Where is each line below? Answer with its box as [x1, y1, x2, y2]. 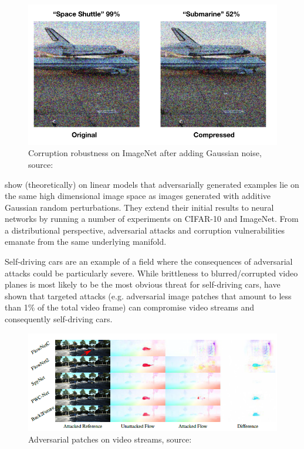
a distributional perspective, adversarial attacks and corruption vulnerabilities [5, 224, 285, 236]
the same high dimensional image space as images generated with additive [5, 190, 271, 202]
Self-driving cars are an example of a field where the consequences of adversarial [5, 255, 293, 268]
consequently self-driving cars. [5, 313, 113, 325]
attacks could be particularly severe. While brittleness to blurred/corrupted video [5, 266, 298, 279]
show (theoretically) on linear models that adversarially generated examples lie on [5, 178, 299, 190]
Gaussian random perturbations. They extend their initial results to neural [5, 201, 274, 213]
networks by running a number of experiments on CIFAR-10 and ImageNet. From [5, 212, 299, 225]
